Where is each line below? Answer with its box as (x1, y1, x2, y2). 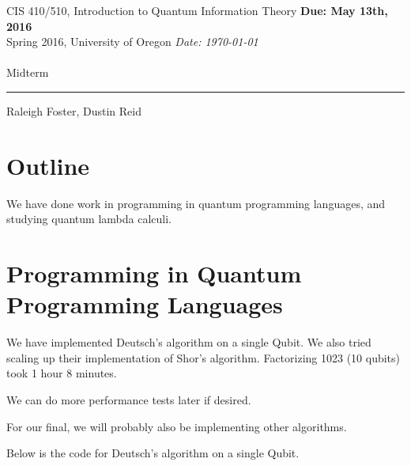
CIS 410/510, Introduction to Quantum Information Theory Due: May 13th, (6, 2, 388, 18)
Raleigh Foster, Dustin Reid (6, 102, 141, 119)
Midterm (6, 64, 49, 81)
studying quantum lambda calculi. (6, 210, 172, 227)
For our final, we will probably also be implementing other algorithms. (6, 418, 347, 434)
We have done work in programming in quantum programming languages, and (6, 195, 386, 211)
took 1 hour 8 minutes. (6, 365, 117, 381)
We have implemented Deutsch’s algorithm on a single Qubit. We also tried (6, 334, 371, 350)
